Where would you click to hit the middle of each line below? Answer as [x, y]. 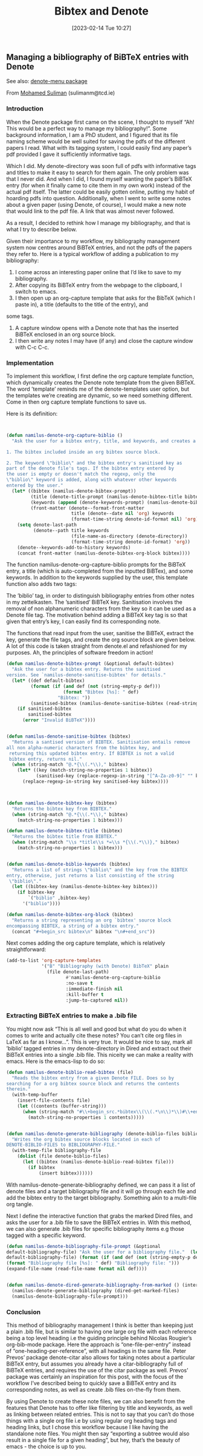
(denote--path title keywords [71, 531]
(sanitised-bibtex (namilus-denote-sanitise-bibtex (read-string [114, 703]
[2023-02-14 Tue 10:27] [101, 28]
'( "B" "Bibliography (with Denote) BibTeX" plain [105, 966]
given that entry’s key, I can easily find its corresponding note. [84, 622]
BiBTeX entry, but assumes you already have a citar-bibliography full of [95, 1364]
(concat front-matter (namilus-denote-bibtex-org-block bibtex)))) [104, 553]
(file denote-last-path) [78, 972]
